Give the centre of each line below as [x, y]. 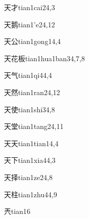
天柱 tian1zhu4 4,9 [31, 194]
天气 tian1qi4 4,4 [28, 75]
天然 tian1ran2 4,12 [32, 92]
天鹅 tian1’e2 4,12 [30, 24]
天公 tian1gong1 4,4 [32, 41]
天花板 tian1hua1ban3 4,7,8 [44, 58]
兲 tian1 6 [17, 211]
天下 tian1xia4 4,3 [30, 160]
